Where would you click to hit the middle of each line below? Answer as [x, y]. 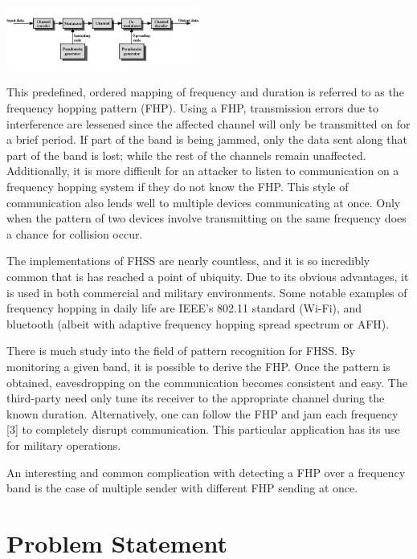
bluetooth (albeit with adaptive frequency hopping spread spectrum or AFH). [198, 323]
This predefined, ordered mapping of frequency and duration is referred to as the [205, 92]
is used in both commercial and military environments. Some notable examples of [207, 292]
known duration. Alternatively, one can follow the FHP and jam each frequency [202, 413]
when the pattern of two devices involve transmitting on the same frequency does [206, 218]
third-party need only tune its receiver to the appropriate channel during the [196, 398]
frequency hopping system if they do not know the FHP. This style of [178, 187]
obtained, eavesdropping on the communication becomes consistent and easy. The [207, 382]
